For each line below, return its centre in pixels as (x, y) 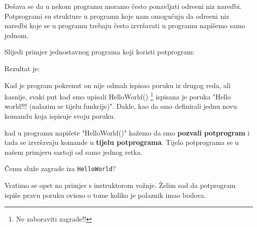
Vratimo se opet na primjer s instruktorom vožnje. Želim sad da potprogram (120, 185)
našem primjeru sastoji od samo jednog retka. (73, 152)
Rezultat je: (22, 68)
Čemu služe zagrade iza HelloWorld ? (60, 168)
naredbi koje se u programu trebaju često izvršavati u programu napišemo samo (125, 25)
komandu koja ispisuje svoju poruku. (60, 116)
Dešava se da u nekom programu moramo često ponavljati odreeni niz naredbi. (123, 6)
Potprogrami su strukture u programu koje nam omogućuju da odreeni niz (117, 16)
